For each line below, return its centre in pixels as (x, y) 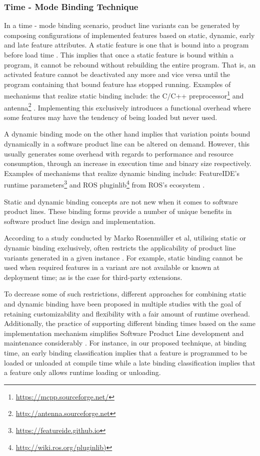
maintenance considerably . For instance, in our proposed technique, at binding (125, 343)
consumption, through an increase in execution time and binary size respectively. (128, 163)
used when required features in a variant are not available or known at (112, 267)
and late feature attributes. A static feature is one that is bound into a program (126, 45)
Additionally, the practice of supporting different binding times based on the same (130, 323)
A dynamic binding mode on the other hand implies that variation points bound (127, 134)
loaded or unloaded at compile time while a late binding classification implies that (130, 362)
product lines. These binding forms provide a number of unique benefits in (118, 211)
